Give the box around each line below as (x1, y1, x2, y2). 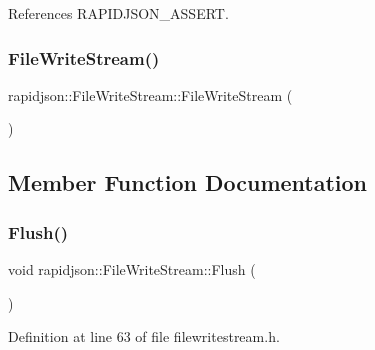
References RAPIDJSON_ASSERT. (8, 3, 229, 23)
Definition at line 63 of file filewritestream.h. (8, 326, 280, 347)
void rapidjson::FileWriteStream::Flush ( (8, 259, 256, 279)
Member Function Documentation (8, 167, 368, 198)
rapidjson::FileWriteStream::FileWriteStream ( (8, 84, 293, 105)
